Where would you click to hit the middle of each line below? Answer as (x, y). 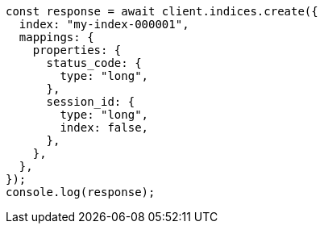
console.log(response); (81, 192)
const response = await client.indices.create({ (162, 11)
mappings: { (56, 37)
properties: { (77, 50)
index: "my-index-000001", (104, 24)
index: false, (104, 128)
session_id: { (91, 102)
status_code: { (94, 63)
